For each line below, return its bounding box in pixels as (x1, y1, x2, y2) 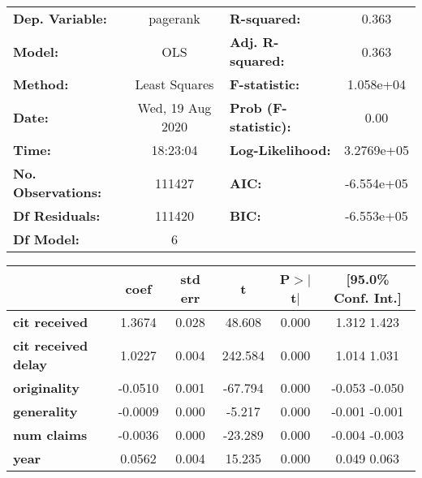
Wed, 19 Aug (137, 98, 212, 117)
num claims (13, 425, 88, 444)
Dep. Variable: (13, 9, 107, 28)
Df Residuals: (13, 206, 101, 225)
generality (13, 402, 78, 420)
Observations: (13, 183, 102, 201)
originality (13, 378, 80, 397)
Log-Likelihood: (230, 140, 331, 159)
